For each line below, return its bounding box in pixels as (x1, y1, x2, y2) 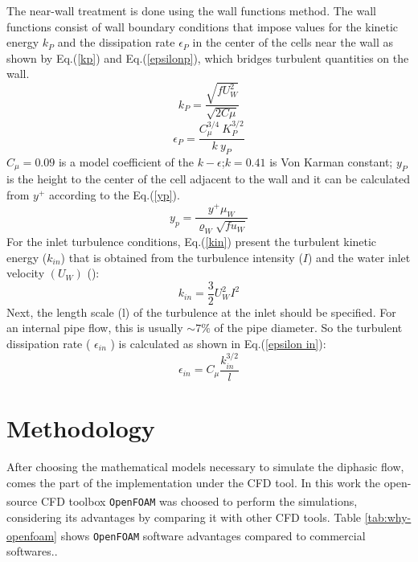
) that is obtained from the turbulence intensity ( (60, 248, 303, 265)
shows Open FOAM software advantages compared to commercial (60, 527, 366, 544)
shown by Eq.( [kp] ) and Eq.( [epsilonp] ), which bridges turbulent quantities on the (6, 49, 409, 66)
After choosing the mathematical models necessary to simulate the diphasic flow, (6, 458, 404, 475)
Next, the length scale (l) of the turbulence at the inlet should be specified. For (6, 303, 396, 320)
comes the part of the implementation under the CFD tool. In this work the (6, 474, 380, 490)
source (6, 492, 38, 509)
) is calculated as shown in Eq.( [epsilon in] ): (110, 335, 326, 352)
